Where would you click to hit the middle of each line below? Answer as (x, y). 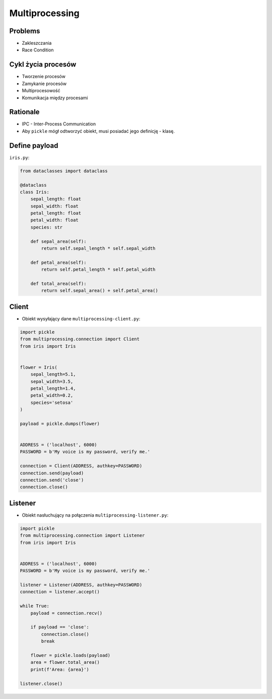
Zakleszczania (37, 43)
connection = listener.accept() (60, 592)
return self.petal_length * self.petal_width (98, 270)
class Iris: (35, 192)
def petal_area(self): (58, 262)
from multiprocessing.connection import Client (80, 339)
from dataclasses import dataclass (64, 171)
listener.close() (41, 683)
